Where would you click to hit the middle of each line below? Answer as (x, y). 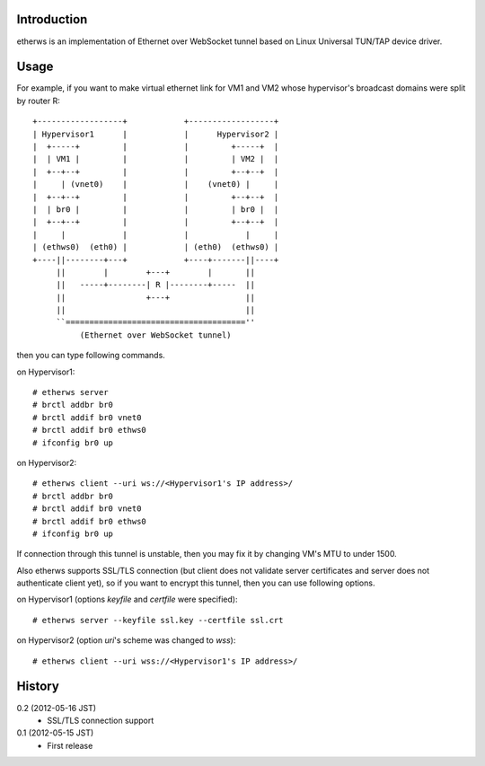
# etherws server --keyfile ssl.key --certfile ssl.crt (158, 620)
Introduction (52, 19)
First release (70, 745)
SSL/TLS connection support (101, 720)
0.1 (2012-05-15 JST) (55, 733)
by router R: (38, 101)
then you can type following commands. (91, 356)
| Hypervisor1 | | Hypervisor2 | (156, 134)
